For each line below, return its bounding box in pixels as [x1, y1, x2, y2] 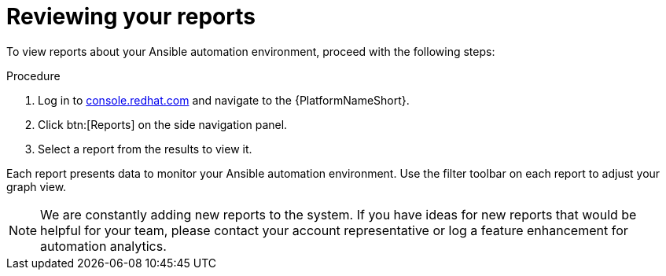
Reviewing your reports [6, 3, 256, 30]
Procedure [6, 68, 61, 83]
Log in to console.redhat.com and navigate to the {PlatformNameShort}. [38, 93, 410, 107]
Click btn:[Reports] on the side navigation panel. [38, 117, 288, 131]
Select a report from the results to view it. [38, 142, 252, 156]
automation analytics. [40, 237, 167, 254]
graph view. [6, 179, 67, 193]
